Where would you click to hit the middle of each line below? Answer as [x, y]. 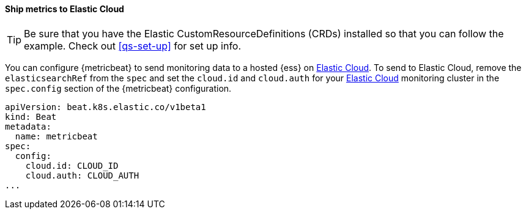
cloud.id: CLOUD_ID [72, 165]
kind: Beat [31, 116]
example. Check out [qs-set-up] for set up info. [133, 46]
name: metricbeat [56, 136]
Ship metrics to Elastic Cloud [65, 9]
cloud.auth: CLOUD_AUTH [82, 175]
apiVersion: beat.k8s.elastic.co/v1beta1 [106, 107]
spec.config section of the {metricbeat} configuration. [118, 88]
